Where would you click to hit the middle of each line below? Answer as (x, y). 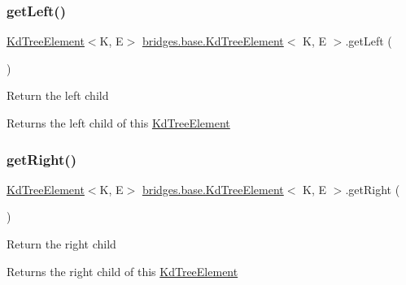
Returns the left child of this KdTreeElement (118, 123)
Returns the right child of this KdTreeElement (122, 271)
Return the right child (61, 244)
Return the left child (58, 95)
